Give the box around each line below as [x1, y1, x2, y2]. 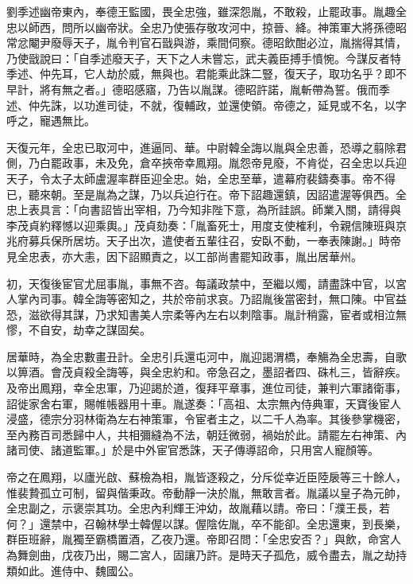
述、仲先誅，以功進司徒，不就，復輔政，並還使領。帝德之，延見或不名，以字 [6, 96, 407, 113]
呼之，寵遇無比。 [6, 112, 95, 129]
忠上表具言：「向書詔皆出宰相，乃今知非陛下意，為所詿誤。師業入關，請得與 [6, 201, 401, 218]
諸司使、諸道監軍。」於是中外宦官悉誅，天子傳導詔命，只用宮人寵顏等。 [6, 442, 379, 458]
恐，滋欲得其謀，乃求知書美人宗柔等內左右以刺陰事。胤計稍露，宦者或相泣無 [6, 306, 407, 322]
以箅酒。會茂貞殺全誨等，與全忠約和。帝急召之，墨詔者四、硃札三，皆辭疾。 [6, 364, 407, 380]
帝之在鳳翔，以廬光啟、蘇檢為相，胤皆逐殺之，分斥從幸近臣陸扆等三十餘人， [6, 469, 407, 485]
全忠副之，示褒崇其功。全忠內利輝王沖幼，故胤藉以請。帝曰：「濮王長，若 [6, 500, 390, 516]
